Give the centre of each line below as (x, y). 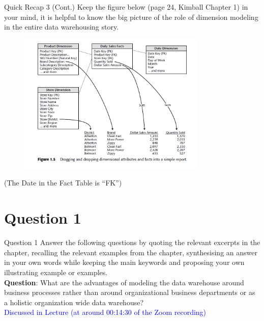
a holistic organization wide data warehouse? (74, 302)
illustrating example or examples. (56, 272)
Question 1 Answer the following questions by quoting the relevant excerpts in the (132, 242)
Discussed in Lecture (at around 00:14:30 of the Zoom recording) (105, 312)
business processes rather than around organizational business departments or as (130, 292)
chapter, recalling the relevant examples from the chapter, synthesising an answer (131, 252)
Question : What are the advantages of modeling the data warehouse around (124, 282)
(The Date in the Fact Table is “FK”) (63, 183)
